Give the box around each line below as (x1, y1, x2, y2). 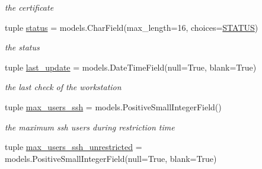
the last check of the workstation (5, 81, 122, 93)
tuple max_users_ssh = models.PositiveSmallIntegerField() (5, 100, 222, 113)
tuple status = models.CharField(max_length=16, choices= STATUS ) (5, 21, 258, 33)
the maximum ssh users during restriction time (5, 120, 175, 133)
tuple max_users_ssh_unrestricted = (5, 141, 142, 153)
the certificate (5, 1, 54, 13)
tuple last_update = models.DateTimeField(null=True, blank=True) (5, 60, 257, 73)
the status (5, 41, 40, 53)
